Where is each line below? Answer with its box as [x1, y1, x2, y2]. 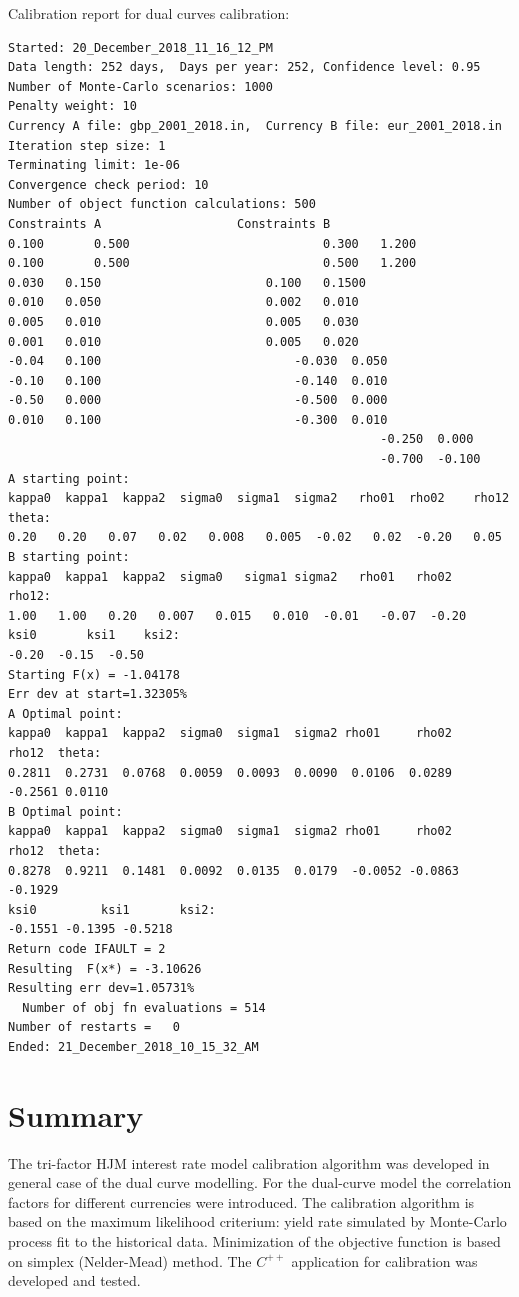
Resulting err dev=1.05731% [8, 981, 195, 996]
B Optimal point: [8, 804, 123, 819]
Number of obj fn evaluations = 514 [22, 1000, 266, 1015]
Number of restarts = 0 [8, 1020, 180, 1035]
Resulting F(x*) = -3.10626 [8, 961, 202, 976]
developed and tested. [8, 1270, 141, 1291]
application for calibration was [291, 1250, 478, 1271]
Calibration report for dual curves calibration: [8, 3, 290, 23]
